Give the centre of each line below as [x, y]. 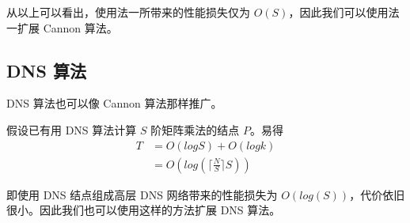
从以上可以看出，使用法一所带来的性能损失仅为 [128, 12]
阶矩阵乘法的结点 [195, 129]
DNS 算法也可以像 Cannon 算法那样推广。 [114, 103]
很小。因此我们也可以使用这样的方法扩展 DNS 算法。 [144, 210]
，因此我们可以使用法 [344, 12]
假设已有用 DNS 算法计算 [72, 129]
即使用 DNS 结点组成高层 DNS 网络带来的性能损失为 [142, 194]
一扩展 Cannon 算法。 [62, 27]
